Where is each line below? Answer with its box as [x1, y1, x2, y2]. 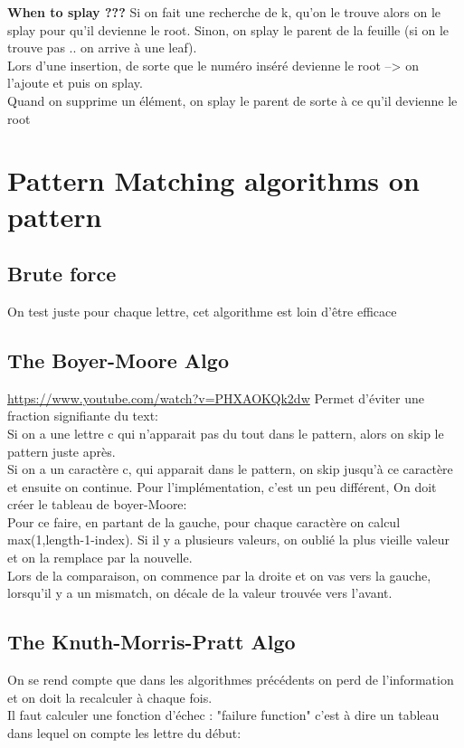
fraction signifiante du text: [7, 406, 158, 425]
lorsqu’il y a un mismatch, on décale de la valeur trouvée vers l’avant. [7, 583, 393, 602]
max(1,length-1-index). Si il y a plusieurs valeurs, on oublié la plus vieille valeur [7, 530, 450, 549]
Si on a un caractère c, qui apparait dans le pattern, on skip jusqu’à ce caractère [7, 459, 453, 478]
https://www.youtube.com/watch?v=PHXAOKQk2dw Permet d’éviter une [7, 388, 425, 407]
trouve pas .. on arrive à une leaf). [7, 38, 197, 57]
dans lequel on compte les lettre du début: [7, 723, 241, 742]
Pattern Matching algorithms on [7, 162, 420, 199]
